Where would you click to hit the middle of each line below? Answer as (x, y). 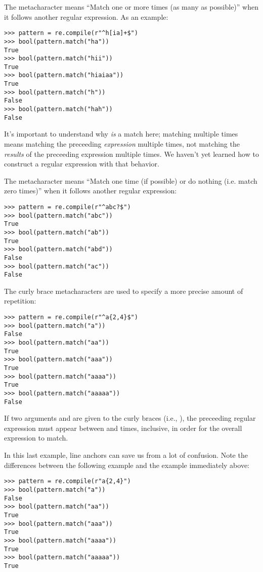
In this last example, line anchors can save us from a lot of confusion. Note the (126, 455)
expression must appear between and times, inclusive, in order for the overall (123, 428)
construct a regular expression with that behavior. (82, 164)
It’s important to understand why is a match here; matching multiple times (121, 134)
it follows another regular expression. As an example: (86, 16)
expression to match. (36, 438)
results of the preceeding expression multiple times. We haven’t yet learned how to (131, 154)
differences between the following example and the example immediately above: (127, 465)
